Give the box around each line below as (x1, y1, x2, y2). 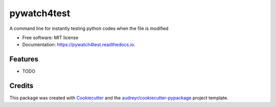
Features (9, 55, 38, 63)
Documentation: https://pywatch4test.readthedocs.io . (22, 42, 135, 48)
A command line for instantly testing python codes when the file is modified (9, 25, 169, 31)
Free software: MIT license (22, 34, 79, 41)
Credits (9, 82, 34, 90)
